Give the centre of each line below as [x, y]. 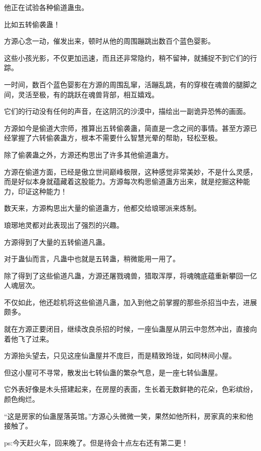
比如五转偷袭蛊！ [32, 24]
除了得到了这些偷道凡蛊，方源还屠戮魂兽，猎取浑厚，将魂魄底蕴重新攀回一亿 [130, 275]
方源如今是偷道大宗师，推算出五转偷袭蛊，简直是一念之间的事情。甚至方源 [127, 128]
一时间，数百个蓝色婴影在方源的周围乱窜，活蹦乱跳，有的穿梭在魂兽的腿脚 [127, 84]
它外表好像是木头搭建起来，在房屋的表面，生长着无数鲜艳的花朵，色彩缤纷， [130, 389]
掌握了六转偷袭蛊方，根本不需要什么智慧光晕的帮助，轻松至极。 [116, 138]
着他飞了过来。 [29, 338]
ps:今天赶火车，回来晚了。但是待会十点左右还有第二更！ [96, 442]
